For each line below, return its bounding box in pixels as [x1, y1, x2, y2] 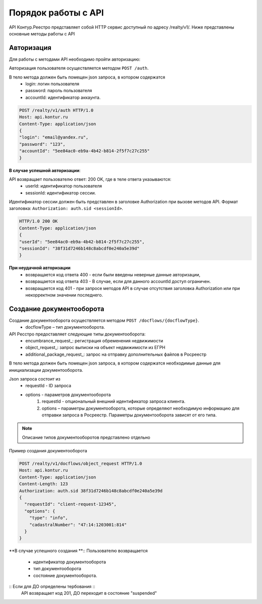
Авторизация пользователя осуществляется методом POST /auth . [9, 65, 149, 71]
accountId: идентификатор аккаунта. [25, 95, 101, 100]
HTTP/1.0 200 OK [19, 219, 58, 224]
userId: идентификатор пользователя [25, 183, 102, 189]
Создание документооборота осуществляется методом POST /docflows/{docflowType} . [9, 318, 199, 323]
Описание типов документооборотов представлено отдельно [22, 434, 150, 440]
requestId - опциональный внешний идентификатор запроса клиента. [42, 398, 186, 404]
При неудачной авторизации [9, 265, 71, 271]
